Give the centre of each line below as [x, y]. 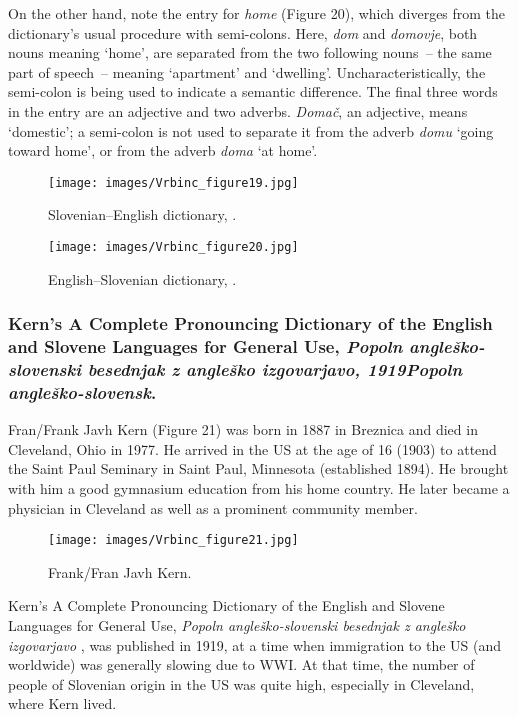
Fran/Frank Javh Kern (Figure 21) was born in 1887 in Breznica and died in [243, 429]
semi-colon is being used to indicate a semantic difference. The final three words [253, 91]
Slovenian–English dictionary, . [142, 214]
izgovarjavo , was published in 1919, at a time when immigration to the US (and [255, 644]
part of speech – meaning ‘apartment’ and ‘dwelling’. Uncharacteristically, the [247, 71]
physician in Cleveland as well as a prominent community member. [213, 507]
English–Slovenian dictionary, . [142, 278]
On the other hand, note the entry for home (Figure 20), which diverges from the [257, 13]
